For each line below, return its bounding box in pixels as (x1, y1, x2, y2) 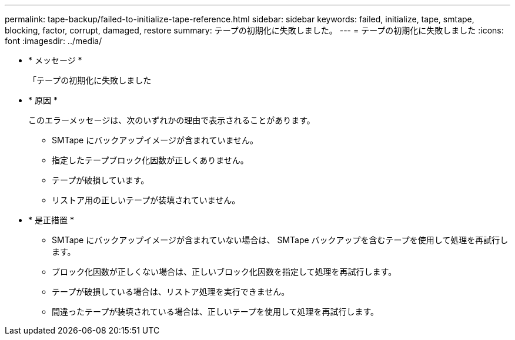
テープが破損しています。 (52, 175, 149, 185)
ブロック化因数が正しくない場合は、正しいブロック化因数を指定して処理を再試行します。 (52, 267, 397, 277)
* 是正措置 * (28, 215, 74, 225)
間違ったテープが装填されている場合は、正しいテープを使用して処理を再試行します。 (52, 307, 379, 317)
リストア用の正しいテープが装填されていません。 (52, 195, 240, 205)
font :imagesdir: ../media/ (5, 36, 102, 46)
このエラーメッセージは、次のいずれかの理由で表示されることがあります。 (28, 115, 315, 125)
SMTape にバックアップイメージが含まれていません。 (52, 135, 259, 145)
